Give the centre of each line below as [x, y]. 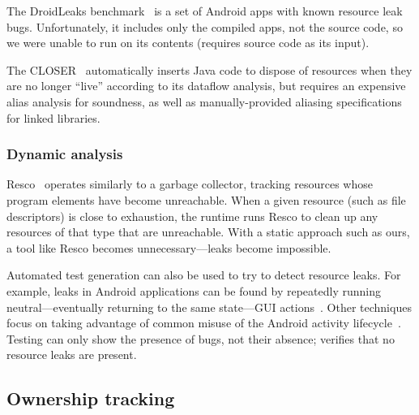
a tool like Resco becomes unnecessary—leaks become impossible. [169, 247]
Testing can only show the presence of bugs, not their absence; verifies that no [201, 338]
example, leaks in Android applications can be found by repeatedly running [194, 290]
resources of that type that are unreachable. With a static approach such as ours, [208, 232]
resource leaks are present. [72, 354]
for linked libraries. [53, 117]
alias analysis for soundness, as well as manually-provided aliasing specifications [204, 101]
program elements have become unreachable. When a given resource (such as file [206, 199]
